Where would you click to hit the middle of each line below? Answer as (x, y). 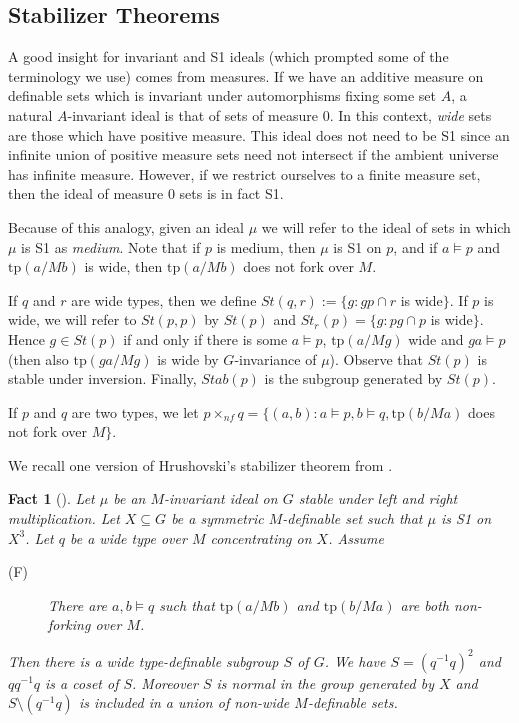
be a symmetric (217, 518)
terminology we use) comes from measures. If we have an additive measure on (246, 75)
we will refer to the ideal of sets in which (386, 226)
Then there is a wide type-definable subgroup (143, 660)
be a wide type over (128, 537)
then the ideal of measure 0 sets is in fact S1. (146, 193)
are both (424, 604)
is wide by (188, 358)
